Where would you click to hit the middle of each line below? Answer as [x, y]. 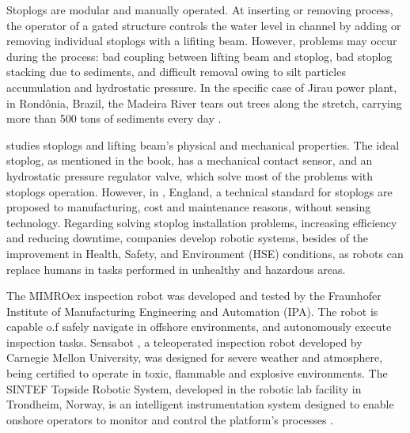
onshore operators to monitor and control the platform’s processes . [170, 419]
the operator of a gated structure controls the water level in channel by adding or [204, 25]
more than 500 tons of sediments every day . [114, 118]
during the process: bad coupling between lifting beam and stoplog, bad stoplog [199, 56]
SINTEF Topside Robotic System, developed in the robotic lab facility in [184, 388]
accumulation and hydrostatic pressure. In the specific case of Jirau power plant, [202, 87]
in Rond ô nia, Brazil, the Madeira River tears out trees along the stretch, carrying [204, 103]
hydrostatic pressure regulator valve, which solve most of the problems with [190, 175]
